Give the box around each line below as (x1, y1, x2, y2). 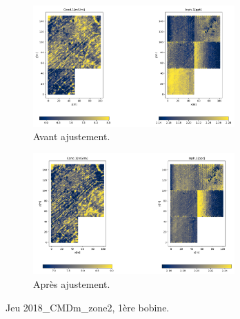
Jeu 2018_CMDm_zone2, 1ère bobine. (6, 300, 170, 314)
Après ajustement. (33, 276, 110, 291)
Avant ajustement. (33, 129, 110, 144)
